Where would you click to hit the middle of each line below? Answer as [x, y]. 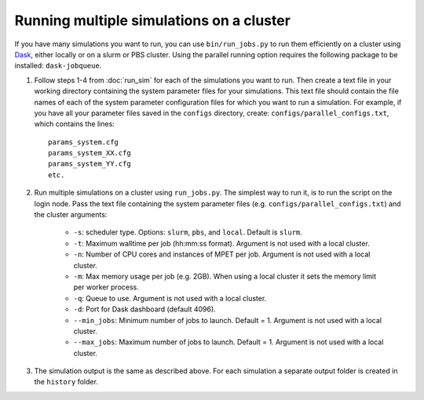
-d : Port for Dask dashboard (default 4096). [144, 309]
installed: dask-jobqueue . [58, 66]
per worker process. [106, 287]
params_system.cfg [84, 142]
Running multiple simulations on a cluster [152, 20]
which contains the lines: [75, 124]
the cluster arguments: [71, 215]
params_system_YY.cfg [90, 164]
